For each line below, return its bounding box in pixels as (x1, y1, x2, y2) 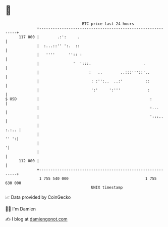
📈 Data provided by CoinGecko (5, 194, 71, 200)
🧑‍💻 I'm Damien (5, 206, 36, 212)
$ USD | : (5, 96, 152, 102)
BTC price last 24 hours (82, 21, 135, 26)
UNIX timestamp (91, 185, 123, 190)
